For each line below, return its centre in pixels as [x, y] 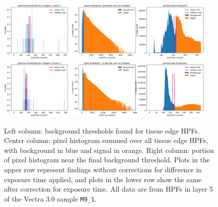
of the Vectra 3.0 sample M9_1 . [50, 198]
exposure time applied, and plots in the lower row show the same [103, 179]
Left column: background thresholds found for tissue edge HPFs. [102, 130]
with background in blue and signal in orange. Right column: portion [109, 150]
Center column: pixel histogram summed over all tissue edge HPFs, [106, 140]
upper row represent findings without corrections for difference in [103, 169]
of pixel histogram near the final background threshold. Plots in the [107, 160]
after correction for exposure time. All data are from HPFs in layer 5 [109, 189]
